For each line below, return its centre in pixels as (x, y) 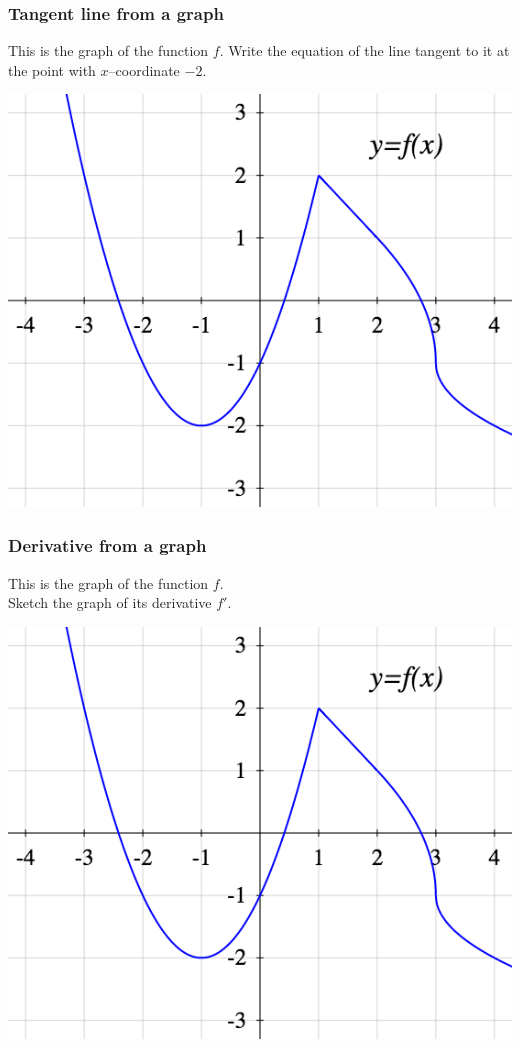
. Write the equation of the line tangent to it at (364, 50)
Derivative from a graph (107, 545)
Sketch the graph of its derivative (110, 602)
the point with (52, 69)
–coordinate (144, 69)
